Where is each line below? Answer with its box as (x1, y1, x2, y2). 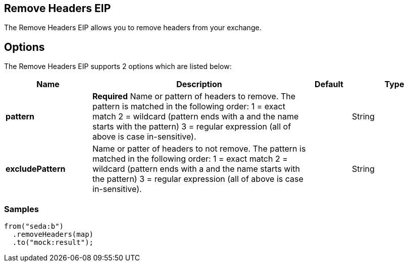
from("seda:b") (4, 222, 64, 231)
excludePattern (6, 164, 66, 174)
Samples (4, 204, 39, 214)
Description (176, 79, 222, 90)
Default (315, 79, 343, 90)
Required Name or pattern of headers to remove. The (92, 91, 296, 102)
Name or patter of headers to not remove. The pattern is (92, 144, 306, 154)
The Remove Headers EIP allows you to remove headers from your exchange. (4, 23, 262, 32)
